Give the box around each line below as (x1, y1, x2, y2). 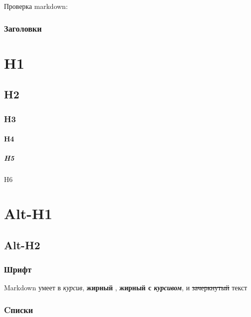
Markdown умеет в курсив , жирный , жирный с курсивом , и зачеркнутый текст (4, 282, 248, 293)
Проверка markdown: (4, 1, 68, 11)
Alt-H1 (4, 203, 52, 223)
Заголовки (4, 22, 42, 34)
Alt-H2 (4, 237, 41, 252)
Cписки (4, 303, 33, 316)
